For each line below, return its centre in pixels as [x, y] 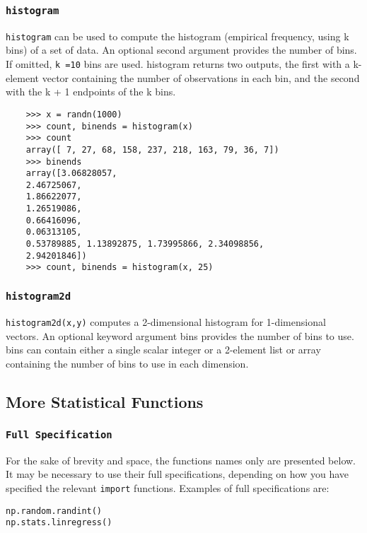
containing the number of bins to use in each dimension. [127, 363]
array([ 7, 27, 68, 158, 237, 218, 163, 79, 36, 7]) [152, 150]
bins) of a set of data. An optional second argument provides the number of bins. [181, 50]
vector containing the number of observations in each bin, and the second [201, 77]
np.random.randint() [54, 511]
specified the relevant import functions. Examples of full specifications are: [168, 488]
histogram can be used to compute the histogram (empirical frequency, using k [177, 36]
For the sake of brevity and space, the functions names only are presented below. [181, 460]
